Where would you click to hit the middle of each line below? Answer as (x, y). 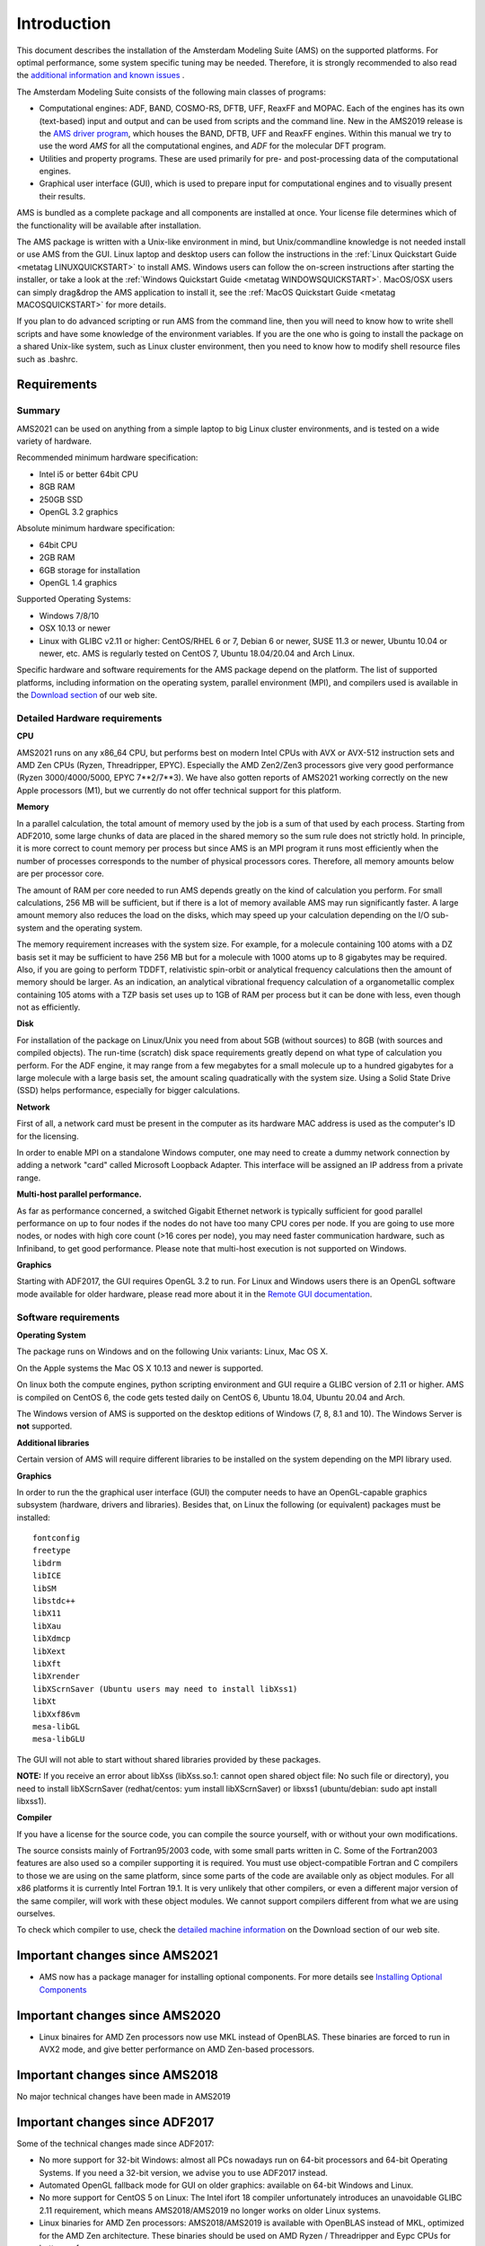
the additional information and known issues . (101, 75)
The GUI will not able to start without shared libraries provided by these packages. (169, 1759)
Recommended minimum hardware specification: (107, 457)
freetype (52, 1551)
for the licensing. (48, 1136)
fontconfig (57, 1538)
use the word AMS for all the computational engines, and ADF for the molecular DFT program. (212, 146)
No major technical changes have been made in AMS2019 (123, 2096)
